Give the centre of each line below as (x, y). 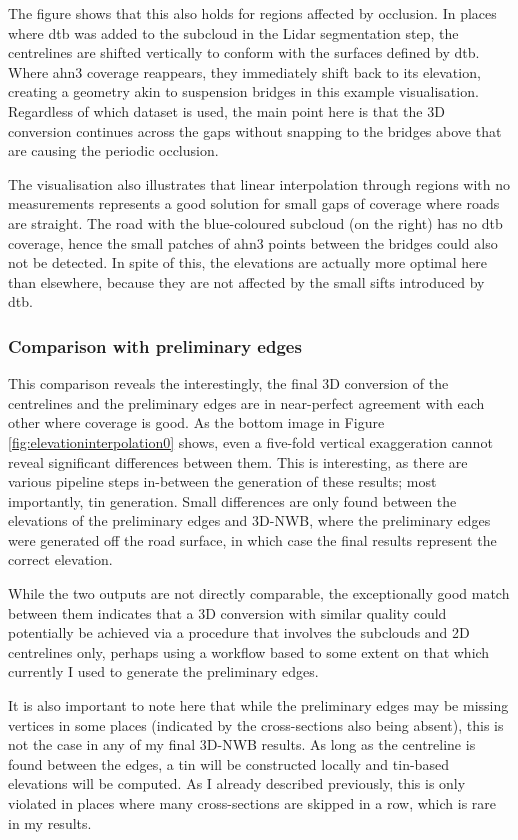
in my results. (50, 822)
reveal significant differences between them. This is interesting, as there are (238, 461)
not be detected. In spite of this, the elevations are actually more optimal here (248, 262)
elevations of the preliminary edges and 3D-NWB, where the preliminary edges (249, 520)
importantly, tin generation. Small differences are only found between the (232, 500)
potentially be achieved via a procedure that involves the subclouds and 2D (239, 632)
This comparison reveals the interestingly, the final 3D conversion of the (228, 383)
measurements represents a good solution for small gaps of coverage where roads (254, 203)
